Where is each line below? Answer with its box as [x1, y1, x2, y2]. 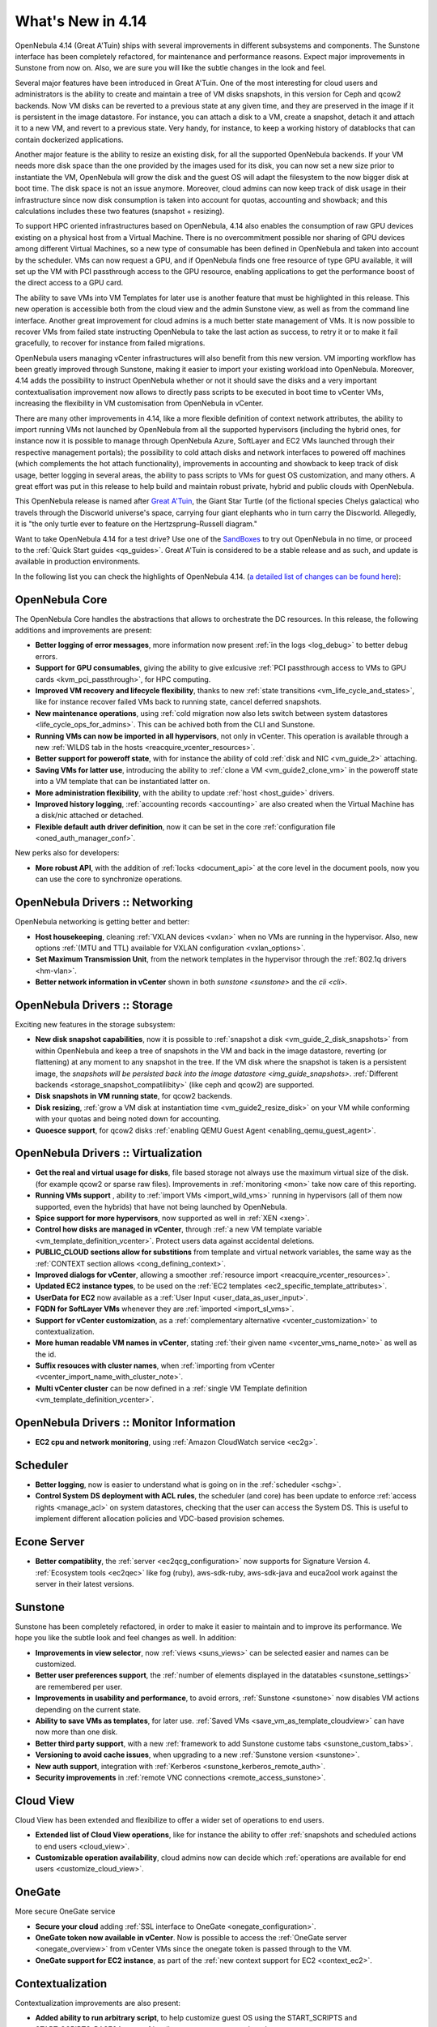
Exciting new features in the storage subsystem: [15, 1020, 176, 1029]
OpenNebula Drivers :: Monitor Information [15, 1416, 236, 1430]
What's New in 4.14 [15, 12, 147, 30]
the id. [35, 1349, 57, 1359]
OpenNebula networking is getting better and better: [15, 917, 190, 927]
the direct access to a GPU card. [15, 278, 124, 288]
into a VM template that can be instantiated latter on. [35, 777, 210, 786]
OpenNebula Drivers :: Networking [15, 896, 193, 910]
